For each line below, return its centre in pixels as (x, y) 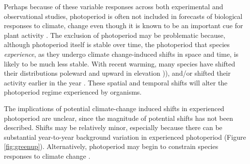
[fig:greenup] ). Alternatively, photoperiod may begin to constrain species (111, 146)
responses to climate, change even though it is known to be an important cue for (124, 25)
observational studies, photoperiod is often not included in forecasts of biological (123, 16)
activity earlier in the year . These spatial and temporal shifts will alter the (116, 82)
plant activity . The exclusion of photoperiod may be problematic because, (115, 35)
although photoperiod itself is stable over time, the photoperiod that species (117, 44)
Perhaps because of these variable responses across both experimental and (114, 6)
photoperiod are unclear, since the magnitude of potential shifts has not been (118, 118)
